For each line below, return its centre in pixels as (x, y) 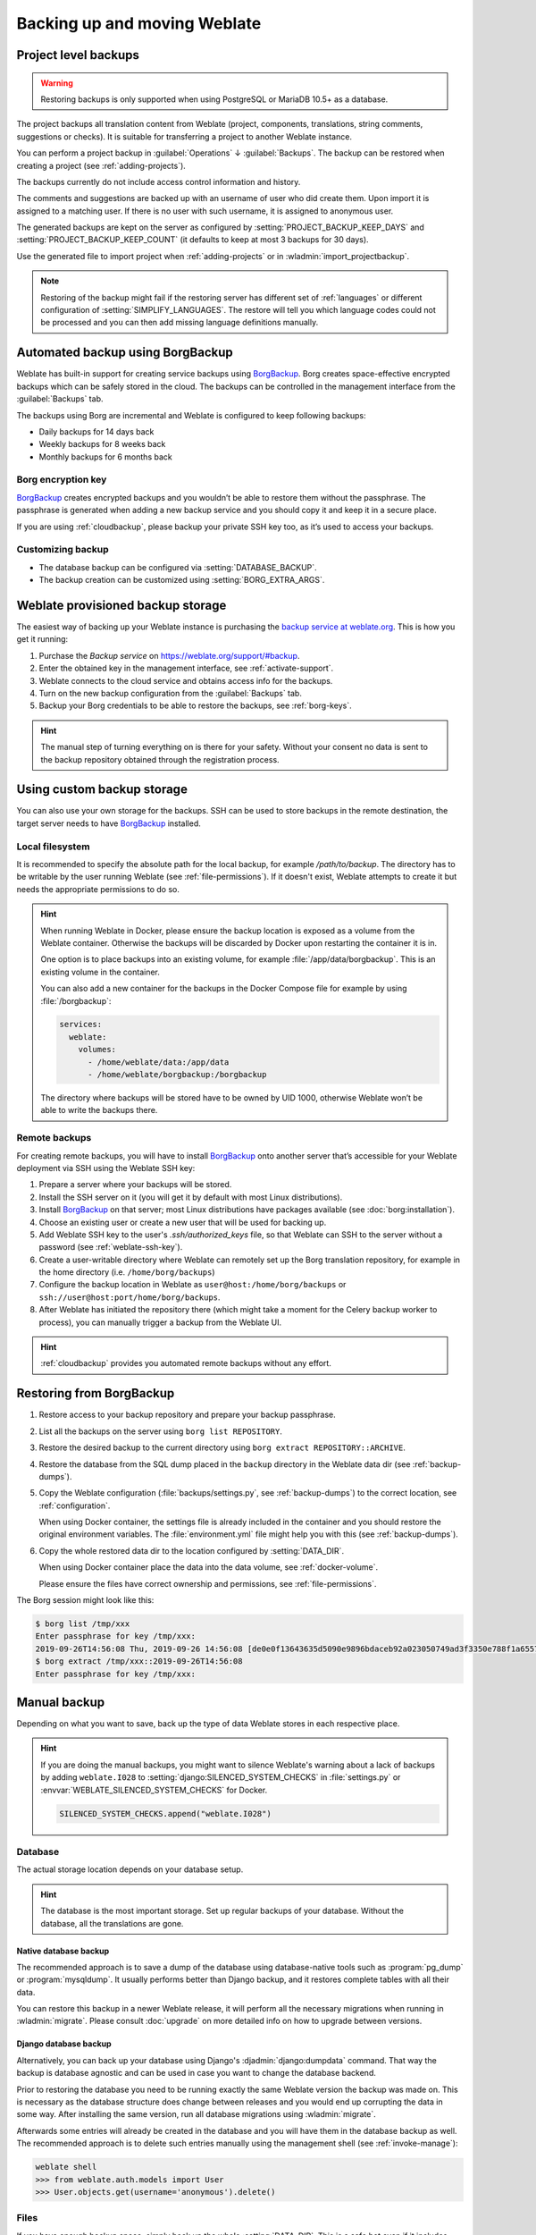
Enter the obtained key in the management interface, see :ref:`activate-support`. (186, 668)
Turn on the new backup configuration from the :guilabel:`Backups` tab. (171, 693)
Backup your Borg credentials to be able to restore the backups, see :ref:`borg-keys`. (195, 705)
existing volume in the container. (100, 972)
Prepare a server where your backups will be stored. (135, 1185)
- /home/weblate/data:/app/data (159, 1062)
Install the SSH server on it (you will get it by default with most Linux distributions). (191, 1197)
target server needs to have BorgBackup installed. (109, 823)
